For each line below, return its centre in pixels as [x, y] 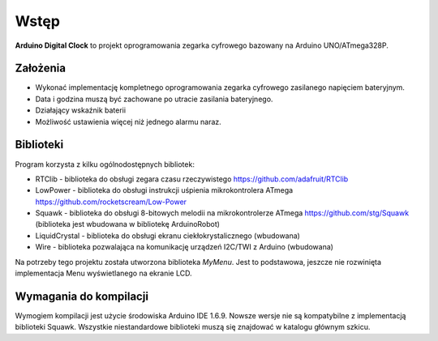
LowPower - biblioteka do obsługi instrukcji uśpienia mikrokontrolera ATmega [164, 190]
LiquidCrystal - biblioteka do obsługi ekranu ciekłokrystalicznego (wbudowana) [167, 236]
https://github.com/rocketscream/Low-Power [111, 202]
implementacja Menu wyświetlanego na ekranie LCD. [103, 273]
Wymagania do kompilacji [82, 296]
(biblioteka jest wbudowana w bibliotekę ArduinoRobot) [128, 224]
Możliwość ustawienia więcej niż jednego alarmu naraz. [129, 121]
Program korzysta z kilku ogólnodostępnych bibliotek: [105, 164]
